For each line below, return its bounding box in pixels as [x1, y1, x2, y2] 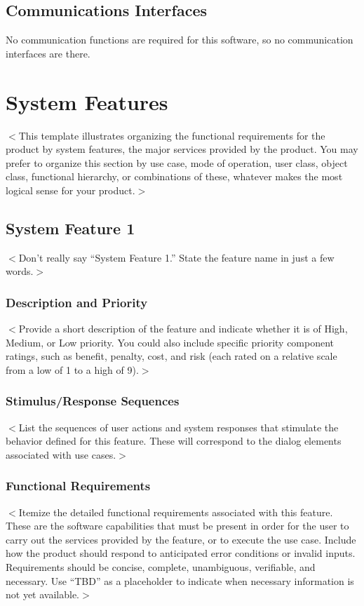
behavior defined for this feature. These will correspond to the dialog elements [6, 433, 342, 448]
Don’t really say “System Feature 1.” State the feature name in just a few [18, 250, 335, 264]
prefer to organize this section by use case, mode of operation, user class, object [6, 155, 348, 170]
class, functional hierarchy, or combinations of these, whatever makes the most [6, 169, 343, 184]
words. [6, 264, 34, 278]
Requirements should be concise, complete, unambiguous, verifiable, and [6, 560, 316, 574]
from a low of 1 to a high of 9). [6, 362, 139, 377]
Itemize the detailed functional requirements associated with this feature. [18, 504, 333, 519]
